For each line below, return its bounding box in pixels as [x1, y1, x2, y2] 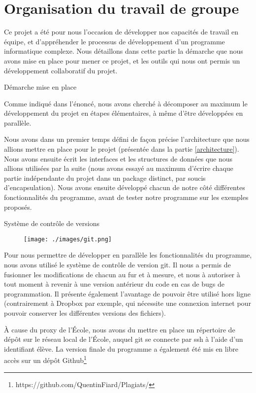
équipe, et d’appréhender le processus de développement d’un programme [4, 36, 225, 46]
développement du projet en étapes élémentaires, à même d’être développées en [4, 108, 243, 118]
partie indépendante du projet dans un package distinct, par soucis [4, 172, 206, 183]
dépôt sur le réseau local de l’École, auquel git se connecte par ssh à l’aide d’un [4, 334, 243, 344]
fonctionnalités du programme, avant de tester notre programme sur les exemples [4, 192, 249, 202]
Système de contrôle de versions [4, 218, 99, 229]
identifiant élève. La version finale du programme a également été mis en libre [4, 343, 239, 354]
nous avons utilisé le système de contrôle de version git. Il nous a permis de [4, 260, 231, 270]
